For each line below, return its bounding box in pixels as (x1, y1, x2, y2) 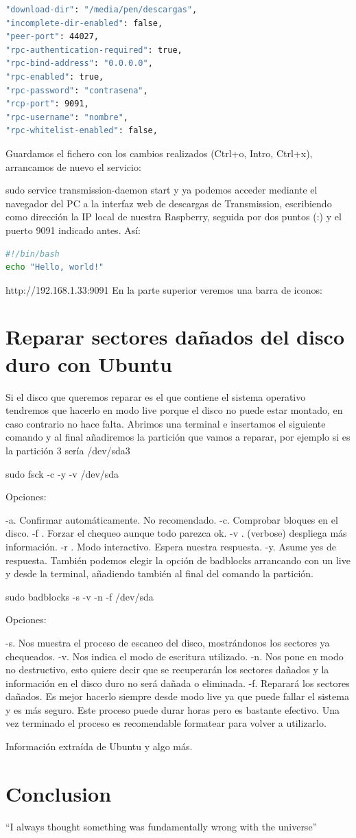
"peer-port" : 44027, (5, 32, 99, 42)
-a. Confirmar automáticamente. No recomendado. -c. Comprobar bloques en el (5, 512, 338, 526)
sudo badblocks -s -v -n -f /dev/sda (5, 589, 154, 603)
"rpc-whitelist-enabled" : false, (5, 126, 158, 136)
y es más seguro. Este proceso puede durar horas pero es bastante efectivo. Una (5, 702, 340, 717)
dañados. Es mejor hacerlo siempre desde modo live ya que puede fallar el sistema (5, 689, 349, 703)
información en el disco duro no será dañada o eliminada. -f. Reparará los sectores (5, 675, 350, 690)
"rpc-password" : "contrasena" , (5, 85, 148, 95)
